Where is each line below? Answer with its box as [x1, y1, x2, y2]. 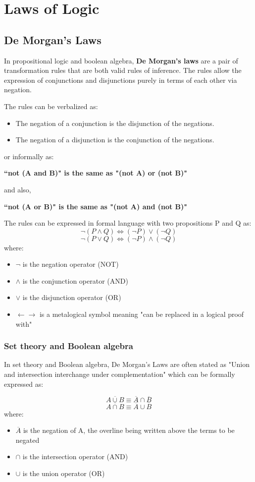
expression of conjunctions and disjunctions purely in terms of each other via [4, 74, 237, 85]
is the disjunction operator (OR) [22, 292, 121, 302]
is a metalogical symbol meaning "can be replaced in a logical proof [39, 309, 244, 319]
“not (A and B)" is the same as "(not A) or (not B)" [4, 168, 188, 178]
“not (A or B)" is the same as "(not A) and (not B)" [4, 201, 188, 211]
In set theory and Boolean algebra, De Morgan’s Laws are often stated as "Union [4, 359, 250, 369]
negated [15, 434, 40, 445]
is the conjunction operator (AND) [22, 275, 128, 286]
